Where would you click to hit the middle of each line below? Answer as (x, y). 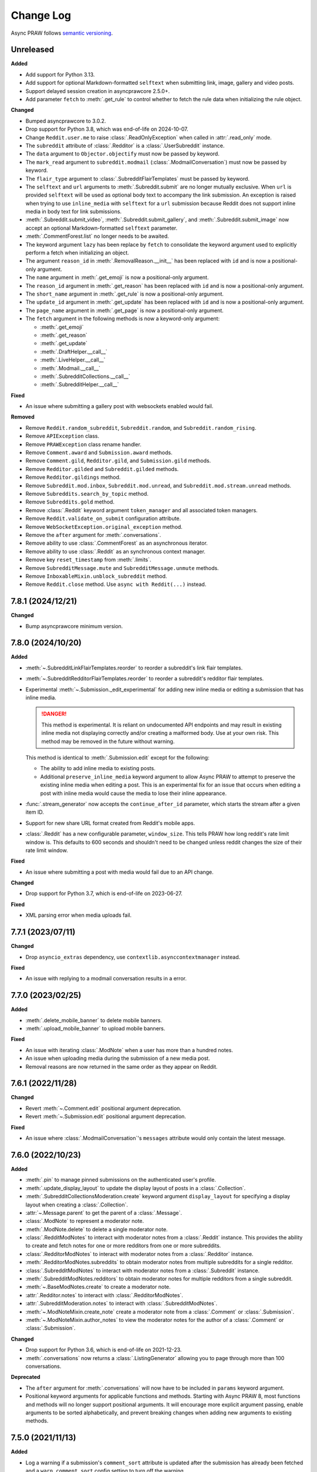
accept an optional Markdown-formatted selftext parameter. (102, 228)
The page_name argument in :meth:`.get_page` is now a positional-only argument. (125, 310)
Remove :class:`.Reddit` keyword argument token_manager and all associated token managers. (141, 510)
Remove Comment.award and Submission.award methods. (99, 453)
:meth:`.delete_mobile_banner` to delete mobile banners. (94, 1020)
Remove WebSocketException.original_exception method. (104, 526)
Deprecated (26, 1377)
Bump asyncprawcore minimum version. (74, 626)
